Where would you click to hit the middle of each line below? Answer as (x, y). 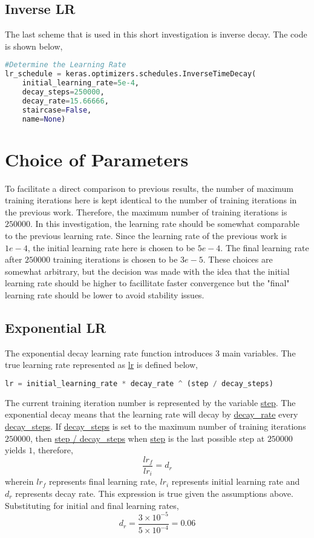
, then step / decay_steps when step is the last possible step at (148, 438)
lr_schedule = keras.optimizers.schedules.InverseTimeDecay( (131, 74)
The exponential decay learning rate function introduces (109, 353)
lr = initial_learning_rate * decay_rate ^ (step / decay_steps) (139, 383)
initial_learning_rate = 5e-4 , (80, 83)
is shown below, (34, 46)
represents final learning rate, (103, 481)
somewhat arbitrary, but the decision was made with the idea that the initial (147, 271)
